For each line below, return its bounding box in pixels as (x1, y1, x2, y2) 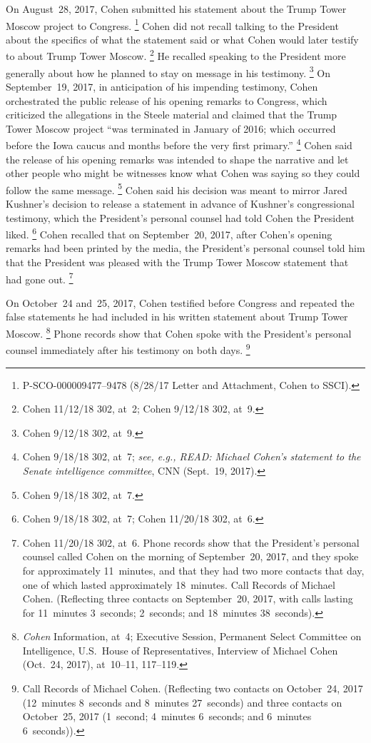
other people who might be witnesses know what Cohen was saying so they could (6, 166, 360, 181)
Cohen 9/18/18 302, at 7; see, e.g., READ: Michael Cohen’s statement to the (22, 449, 361, 464)
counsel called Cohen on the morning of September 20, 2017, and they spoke (22, 549, 359, 564)
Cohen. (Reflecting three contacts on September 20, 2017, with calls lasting (22, 591, 353, 606)
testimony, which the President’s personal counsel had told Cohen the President (6, 210, 355, 225)
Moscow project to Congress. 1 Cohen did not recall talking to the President (6, 16, 339, 33)
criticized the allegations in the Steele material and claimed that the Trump (6, 107, 337, 122)
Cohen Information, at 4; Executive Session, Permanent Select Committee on (22, 629, 362, 644)
